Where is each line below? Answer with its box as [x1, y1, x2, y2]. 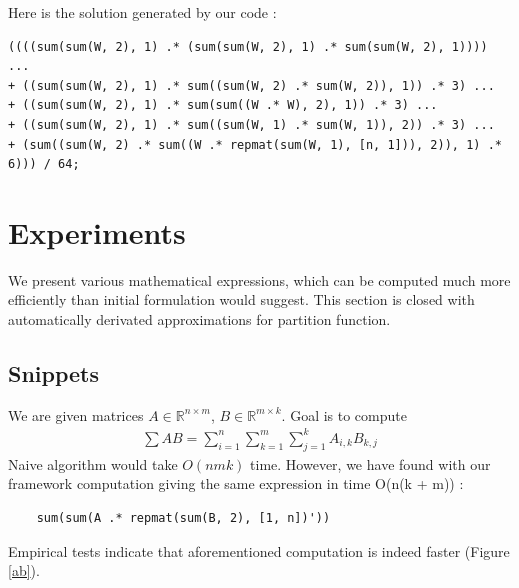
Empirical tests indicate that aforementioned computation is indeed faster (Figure [8, 540, 510, 561]
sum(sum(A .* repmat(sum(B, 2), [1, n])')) [36, 510, 331, 525]
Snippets [8, 358, 100, 389]
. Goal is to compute [281, 404, 407, 425]
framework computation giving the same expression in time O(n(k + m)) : [8, 473, 464, 494]
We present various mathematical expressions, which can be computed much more [8, 269, 511, 290]
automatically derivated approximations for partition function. [8, 309, 391, 330]
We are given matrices [8, 404, 144, 425]
